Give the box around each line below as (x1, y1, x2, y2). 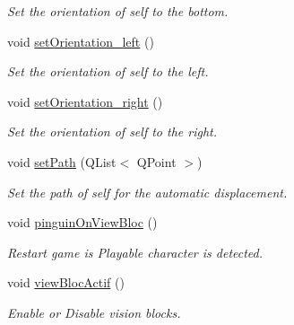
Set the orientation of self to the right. (7, 122, 218, 141)
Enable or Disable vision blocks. (7, 303, 181, 321)
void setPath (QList (7, 152, 117, 171)
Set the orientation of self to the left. (7, 62, 209, 81)
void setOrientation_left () (7, 31, 154, 50)
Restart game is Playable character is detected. (7, 242, 264, 261)
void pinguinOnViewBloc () (7, 213, 158, 232)
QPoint (136, 152, 177, 171)
